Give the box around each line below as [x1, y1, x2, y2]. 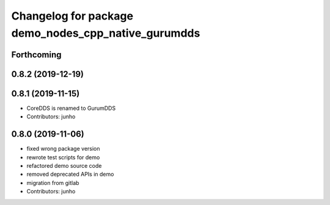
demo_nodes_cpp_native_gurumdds [11, 26, 200, 40]
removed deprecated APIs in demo [26, 171, 114, 178]
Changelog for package [11, 9, 134, 23]
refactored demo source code [26, 162, 102, 169]
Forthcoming [11, 49, 62, 60]
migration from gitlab [26, 179, 79, 186]
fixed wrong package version [26, 145, 100, 153]
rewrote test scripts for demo [26, 153, 100, 161]
